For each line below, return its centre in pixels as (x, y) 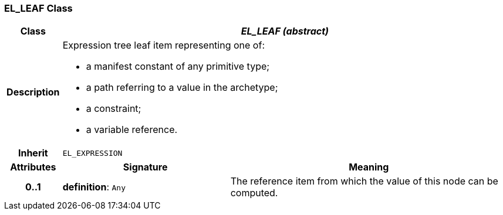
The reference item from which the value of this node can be (364, 181)
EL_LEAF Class (38, 8)
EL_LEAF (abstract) (285, 31)
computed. (254, 193)
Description (33, 92)
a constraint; (114, 109)
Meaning (369, 167)
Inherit (33, 153)
